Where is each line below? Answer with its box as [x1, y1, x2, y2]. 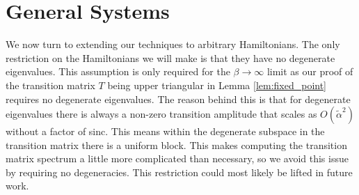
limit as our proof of [266, 64, 353, 79]
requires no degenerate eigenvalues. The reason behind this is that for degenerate [6, 91, 351, 106]
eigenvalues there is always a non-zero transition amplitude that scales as [6, 107, 317, 121]
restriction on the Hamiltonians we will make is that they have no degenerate [6, 50, 335, 65]
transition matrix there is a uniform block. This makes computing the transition [6, 137, 347, 152]
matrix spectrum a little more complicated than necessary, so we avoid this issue [6, 151, 349, 166]
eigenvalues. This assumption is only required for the [6, 64, 230, 79]
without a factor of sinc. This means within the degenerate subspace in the [6, 124, 325, 139]
